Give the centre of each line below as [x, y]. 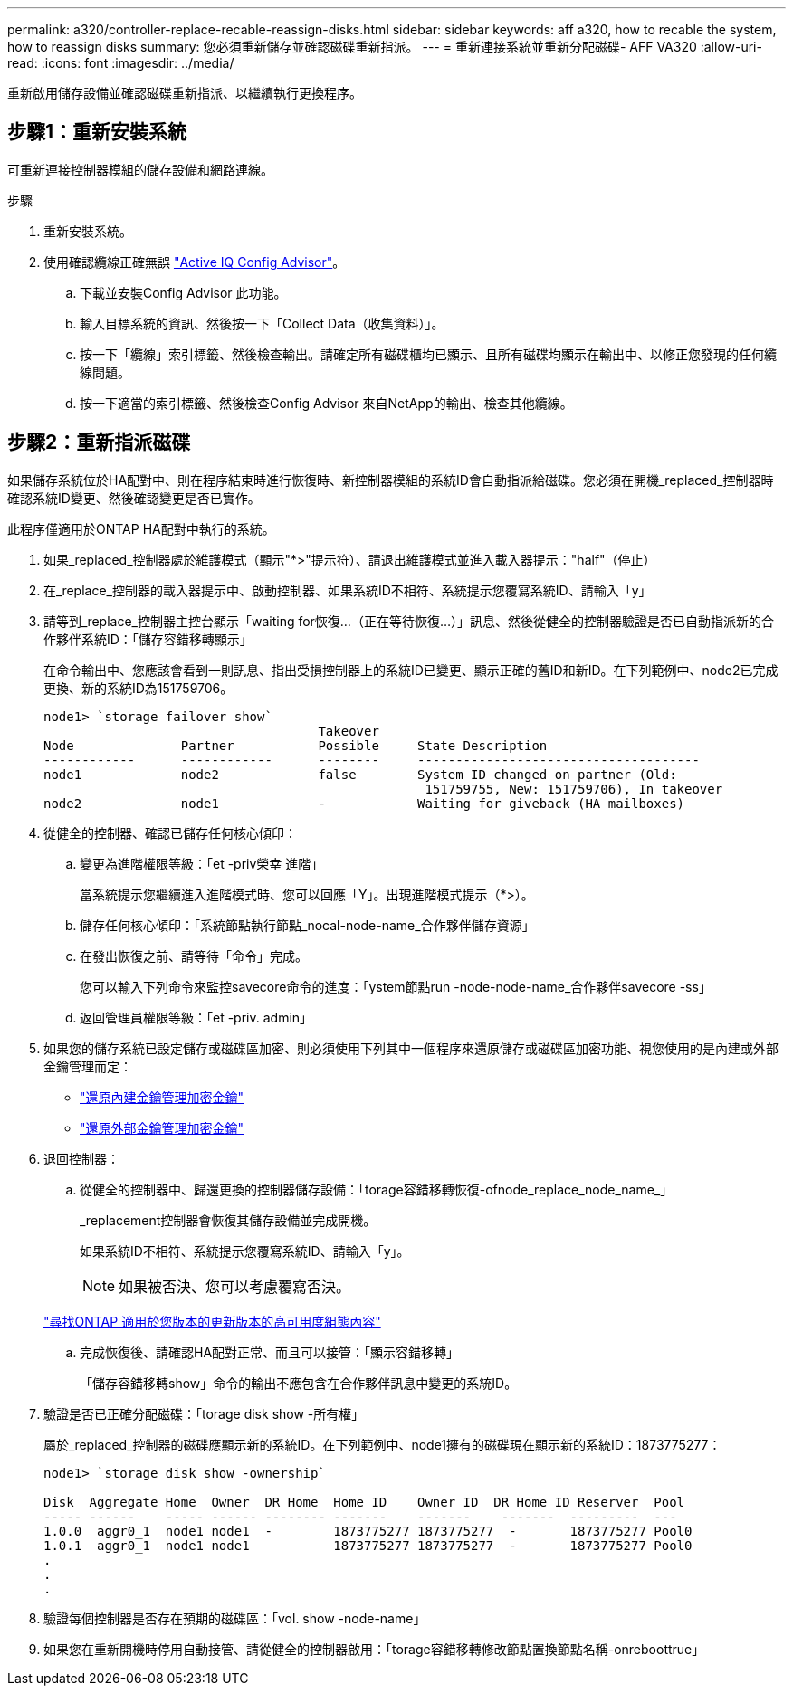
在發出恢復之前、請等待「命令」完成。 [194, 956]
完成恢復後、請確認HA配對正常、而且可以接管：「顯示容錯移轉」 [270, 1352]
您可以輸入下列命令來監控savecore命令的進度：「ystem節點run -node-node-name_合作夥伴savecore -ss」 [396, 986]
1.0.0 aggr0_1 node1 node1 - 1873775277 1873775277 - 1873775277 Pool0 [368, 1531]
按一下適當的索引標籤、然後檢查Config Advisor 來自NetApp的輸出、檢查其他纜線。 [326, 403]
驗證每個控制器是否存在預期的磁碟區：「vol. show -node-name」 [235, 1618]
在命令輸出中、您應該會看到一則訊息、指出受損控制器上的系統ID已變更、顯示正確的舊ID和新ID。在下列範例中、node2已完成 [411, 670]
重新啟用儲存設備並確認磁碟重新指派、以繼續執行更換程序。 [185, 93]
